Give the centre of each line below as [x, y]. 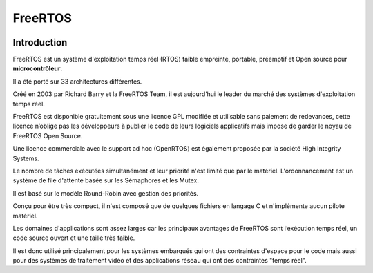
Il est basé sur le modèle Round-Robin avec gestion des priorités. [106, 193]
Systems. [26, 158]
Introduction [40, 43]
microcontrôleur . [37, 68]
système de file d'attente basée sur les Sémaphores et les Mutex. [106, 180]
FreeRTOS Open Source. [48, 135]
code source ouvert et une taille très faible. [74, 238]
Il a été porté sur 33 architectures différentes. [77, 81]
